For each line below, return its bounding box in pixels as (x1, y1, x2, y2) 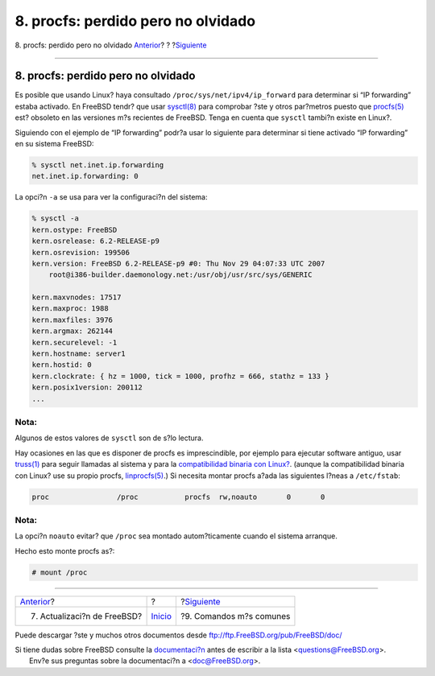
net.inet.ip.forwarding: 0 (31, 171, 139, 181)
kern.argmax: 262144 (31, 327, 113, 336)
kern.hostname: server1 (31, 349, 126, 358)
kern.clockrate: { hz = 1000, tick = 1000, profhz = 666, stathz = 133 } (31, 371, 329, 381)
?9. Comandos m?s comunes (180, 610, 291, 621)
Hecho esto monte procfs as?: (14, 546, 115, 555)
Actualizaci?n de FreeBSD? (39, 610, 143, 621)
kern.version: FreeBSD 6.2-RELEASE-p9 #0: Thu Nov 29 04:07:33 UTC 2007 (31, 258, 325, 268)
